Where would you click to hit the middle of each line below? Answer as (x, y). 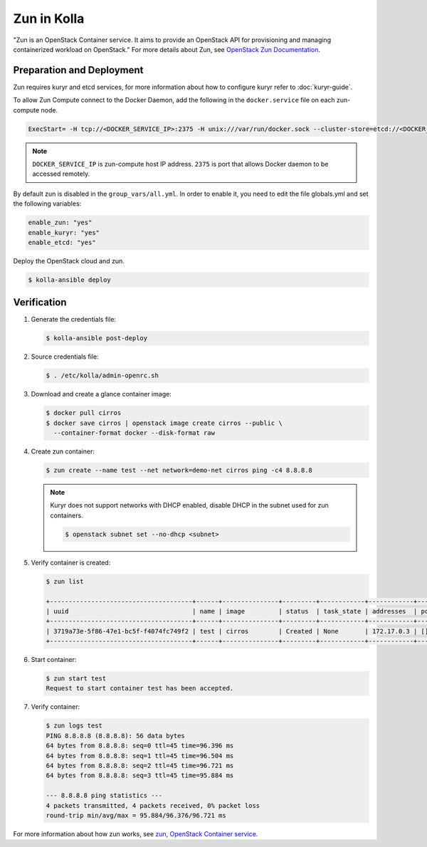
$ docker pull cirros (84, 413)
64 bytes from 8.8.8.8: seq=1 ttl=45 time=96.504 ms (140, 756)
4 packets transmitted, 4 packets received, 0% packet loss (153, 805)
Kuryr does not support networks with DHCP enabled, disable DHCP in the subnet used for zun (189, 505)
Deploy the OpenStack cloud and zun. (69, 261)
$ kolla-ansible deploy (70, 280)
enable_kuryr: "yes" (64, 232)
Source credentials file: (65, 357)
